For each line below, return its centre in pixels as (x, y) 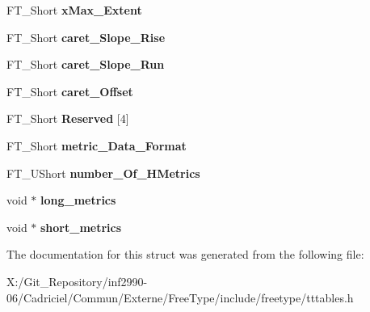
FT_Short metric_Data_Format (97, 145)
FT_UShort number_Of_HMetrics (103, 173)
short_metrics (81, 227)
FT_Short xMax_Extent (74, 10)
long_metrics (78, 200)
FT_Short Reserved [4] (68, 118)
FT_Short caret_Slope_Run (86, 64)
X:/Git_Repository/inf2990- (77, 281)
